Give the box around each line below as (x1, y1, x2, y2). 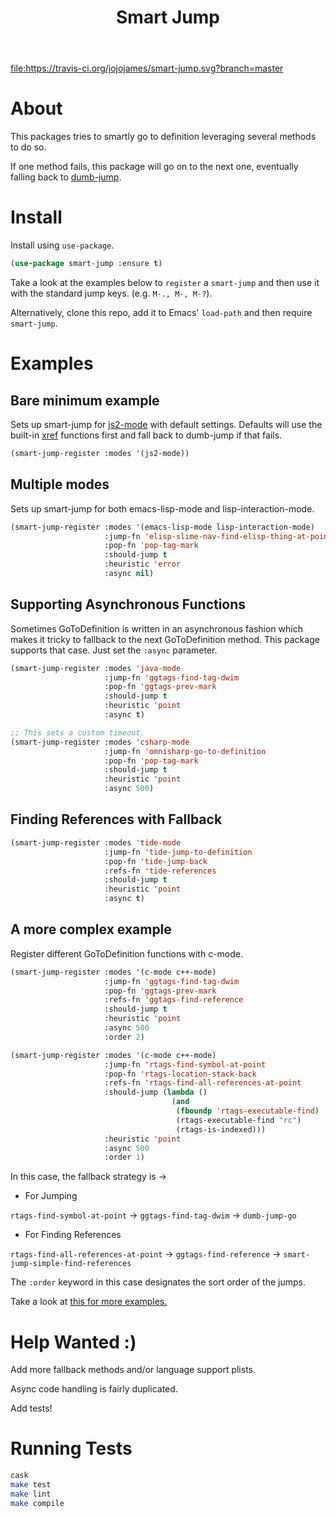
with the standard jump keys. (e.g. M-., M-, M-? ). (10, 287, 213, 299)
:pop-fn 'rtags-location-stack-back (104, 1069, 257, 1079)
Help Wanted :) (10, 1331, 137, 1353)
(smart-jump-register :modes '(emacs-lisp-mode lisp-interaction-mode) (10, 522, 315, 532)
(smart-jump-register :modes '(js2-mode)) (10, 448, 190, 458)
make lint (10, 1489, 52, 1499)
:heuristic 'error (104, 559, 182, 570)
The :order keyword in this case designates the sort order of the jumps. (10, 1276, 306, 1288)
